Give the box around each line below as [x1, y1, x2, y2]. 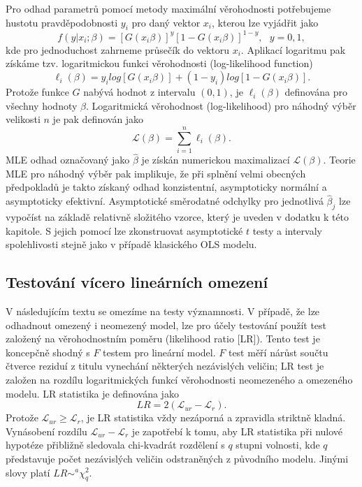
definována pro [284, 85, 347, 99]
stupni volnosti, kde [236, 437, 320, 452]
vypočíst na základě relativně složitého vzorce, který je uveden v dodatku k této [6, 210, 349, 224]
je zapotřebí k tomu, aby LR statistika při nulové [131, 423, 343, 438]
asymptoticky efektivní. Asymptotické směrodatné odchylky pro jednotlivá [6, 194, 324, 208]
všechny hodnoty [6, 98, 78, 112]
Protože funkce [6, 85, 69, 99]
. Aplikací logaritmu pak [240, 42, 346, 57]
